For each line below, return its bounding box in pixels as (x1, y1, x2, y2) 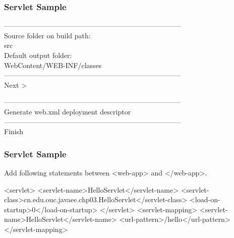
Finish (4, 126, 24, 137)
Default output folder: (4, 50, 72, 60)
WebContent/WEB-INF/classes (4, 59, 102, 70)
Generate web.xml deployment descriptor (4, 106, 131, 116)
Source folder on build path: (4, 30, 91, 40)
